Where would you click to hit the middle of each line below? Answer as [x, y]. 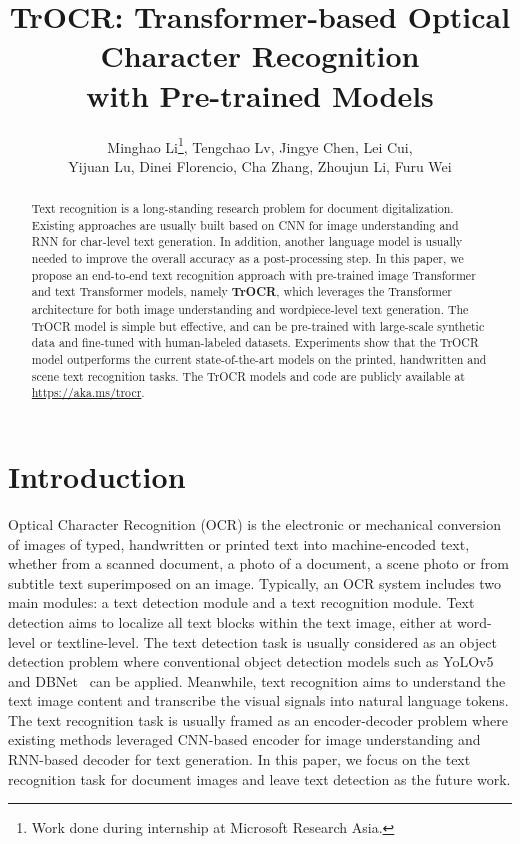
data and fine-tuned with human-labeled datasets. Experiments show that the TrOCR [255, 342]
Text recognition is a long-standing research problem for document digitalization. [242, 208]
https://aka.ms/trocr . [88, 392]
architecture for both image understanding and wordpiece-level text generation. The [250, 309]
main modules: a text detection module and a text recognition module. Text [241, 602]
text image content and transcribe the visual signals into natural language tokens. [258, 700]
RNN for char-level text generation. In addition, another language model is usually [247, 241]
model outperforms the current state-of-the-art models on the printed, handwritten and [259, 359]
